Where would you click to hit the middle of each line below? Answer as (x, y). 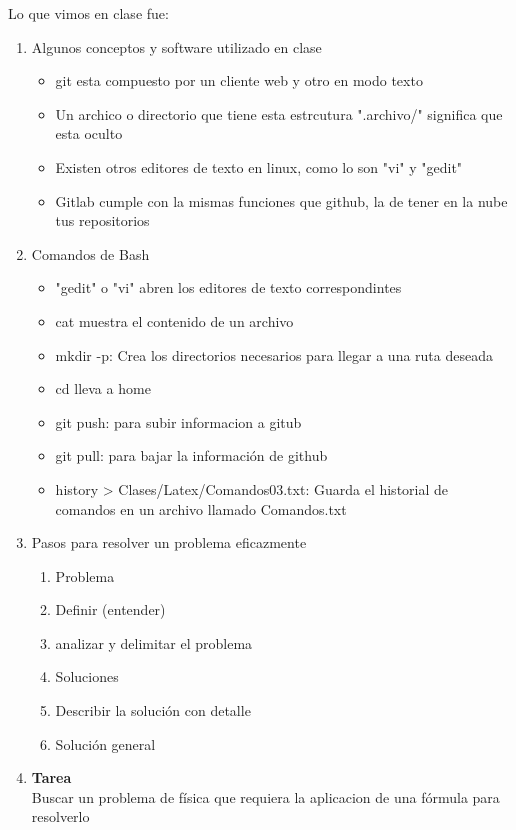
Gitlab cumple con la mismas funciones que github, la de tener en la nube (281, 200)
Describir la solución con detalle (153, 710)
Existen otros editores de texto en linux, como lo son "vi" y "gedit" (259, 166)
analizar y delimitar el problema (154, 642)
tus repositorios (102, 220)
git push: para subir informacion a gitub (178, 421)
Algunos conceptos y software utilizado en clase (176, 46)
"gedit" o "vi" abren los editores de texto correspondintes (228, 287)
